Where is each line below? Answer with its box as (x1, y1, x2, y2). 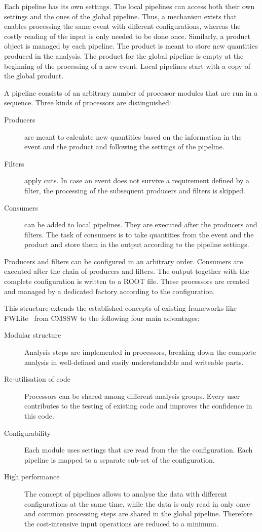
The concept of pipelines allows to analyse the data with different (24, 488, 228, 499)
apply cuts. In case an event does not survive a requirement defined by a (24, 175, 250, 186)
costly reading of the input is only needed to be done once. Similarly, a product (4, 30, 251, 41)
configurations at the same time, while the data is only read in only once (24, 498, 250, 509)
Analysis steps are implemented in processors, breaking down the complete (24, 347, 256, 357)
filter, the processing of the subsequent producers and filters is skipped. (24, 185, 246, 195)
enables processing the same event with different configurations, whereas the (4, 21, 241, 31)
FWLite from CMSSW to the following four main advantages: (4, 312, 200, 323)
